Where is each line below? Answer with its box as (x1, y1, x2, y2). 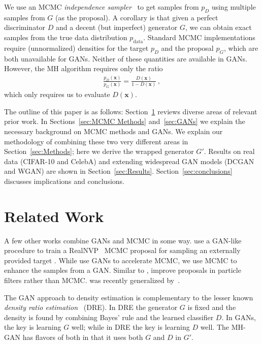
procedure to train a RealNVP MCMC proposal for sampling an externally (4, 245, 241, 256)
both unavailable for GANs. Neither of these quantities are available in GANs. (4, 53, 247, 64)
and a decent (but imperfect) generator (55, 22, 178, 33)
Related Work (4, 205, 104, 226)
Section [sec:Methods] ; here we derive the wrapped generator (4, 146, 194, 157)
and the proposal (161, 42, 214, 53)
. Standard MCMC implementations (143, 32, 255, 42)
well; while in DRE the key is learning (71, 322, 190, 332)
